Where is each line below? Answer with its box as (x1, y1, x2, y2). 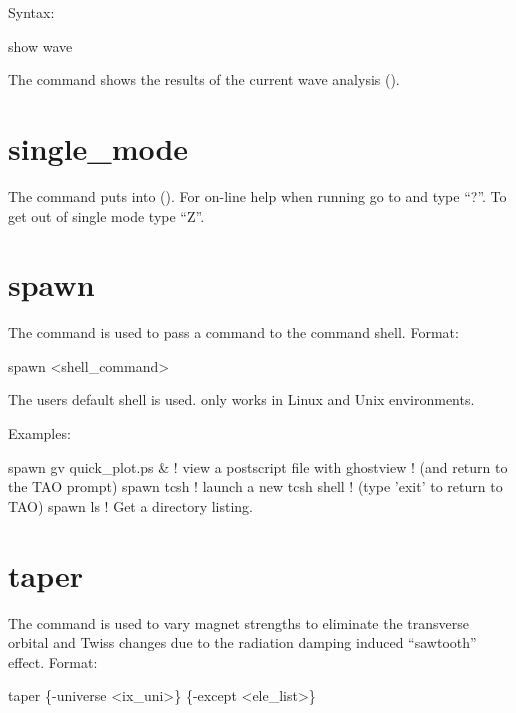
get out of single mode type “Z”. (8, 205, 205, 226)
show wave (8, 35, 73, 56)
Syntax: (8, 2, 55, 22)
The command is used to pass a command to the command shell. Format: (8, 322, 459, 343)
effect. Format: (8, 651, 98, 672)
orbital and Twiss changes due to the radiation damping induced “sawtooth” (8, 632, 477, 653)
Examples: (8, 423, 71, 443)
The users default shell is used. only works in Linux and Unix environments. (8, 389, 475, 410)
